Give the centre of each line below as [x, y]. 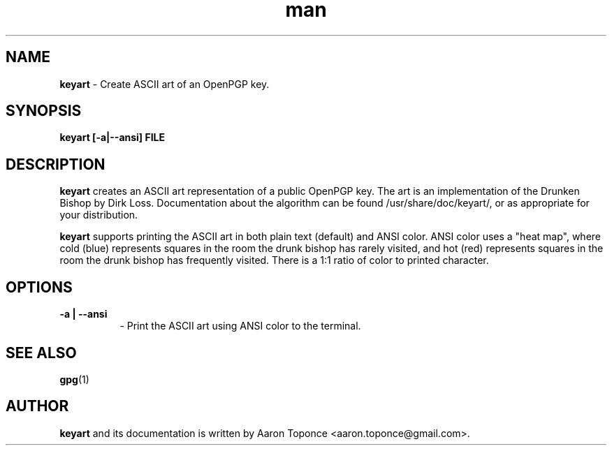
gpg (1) [74, 379]
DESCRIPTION [56, 164]
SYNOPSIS [44, 111]
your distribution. [99, 215]
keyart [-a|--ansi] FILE [112, 138]
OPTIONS [39, 287]
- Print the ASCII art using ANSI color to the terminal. [240, 326]
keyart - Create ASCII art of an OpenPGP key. [165, 84]
